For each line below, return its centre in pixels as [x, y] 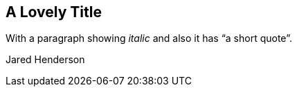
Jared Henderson [45, 60]
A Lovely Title [54, 12]
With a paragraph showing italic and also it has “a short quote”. [149, 38]
